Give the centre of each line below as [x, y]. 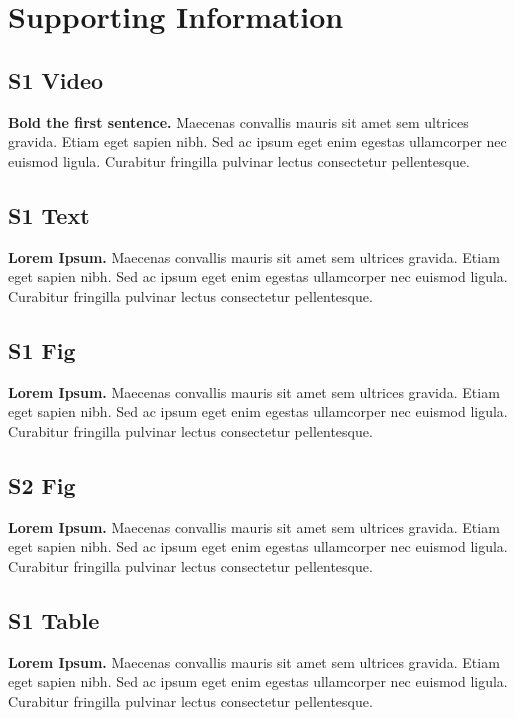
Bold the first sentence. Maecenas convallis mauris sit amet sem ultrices [238, 121]
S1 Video [56, 79]
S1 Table [54, 619]
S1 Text [49, 214]
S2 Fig [42, 484]
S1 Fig [42, 349]
